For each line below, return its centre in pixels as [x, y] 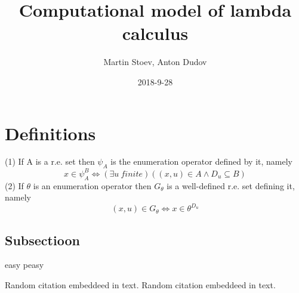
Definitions [50, 133]
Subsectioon [42, 240]
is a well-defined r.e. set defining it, [231, 185]
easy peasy [24, 265]
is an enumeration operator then [92, 185]
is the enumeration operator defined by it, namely [201, 161]
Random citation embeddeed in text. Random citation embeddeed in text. [140, 285]
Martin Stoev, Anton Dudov [155, 62]
